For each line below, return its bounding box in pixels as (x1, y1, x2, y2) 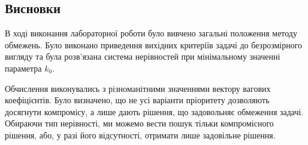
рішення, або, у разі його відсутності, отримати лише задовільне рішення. (5, 128, 276, 141)
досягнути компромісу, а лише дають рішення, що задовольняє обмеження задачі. (5, 105, 304, 118)
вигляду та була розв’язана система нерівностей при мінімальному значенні (5, 50, 280, 63)
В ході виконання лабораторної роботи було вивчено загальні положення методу (5, 27, 297, 39)
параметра (5, 61, 42, 74)
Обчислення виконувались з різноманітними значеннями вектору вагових (5, 82, 271, 94)
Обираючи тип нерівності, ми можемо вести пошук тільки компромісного (5, 117, 274, 129)
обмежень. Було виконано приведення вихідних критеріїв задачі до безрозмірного (5, 38, 303, 51)
